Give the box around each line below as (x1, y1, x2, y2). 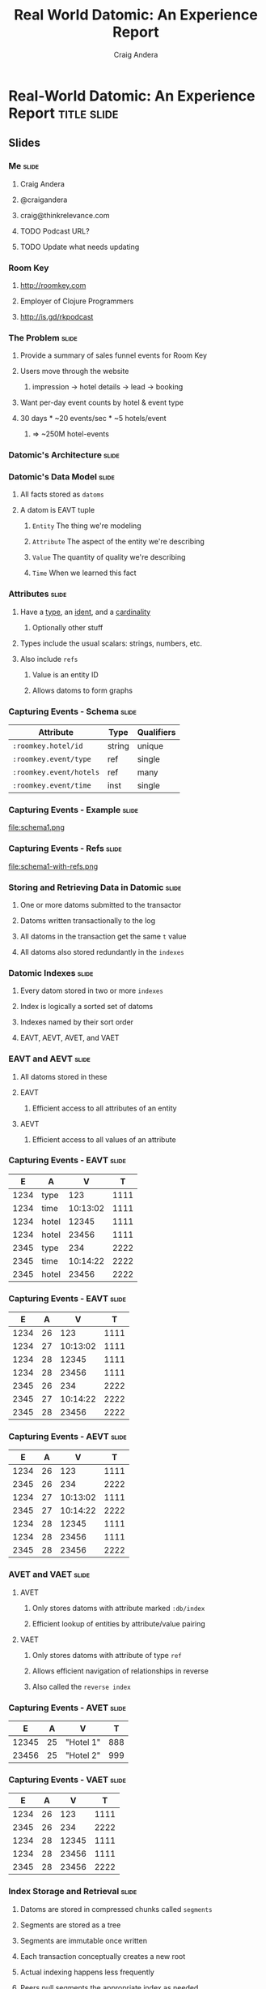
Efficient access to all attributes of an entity (32, 1103, 177, 1113)
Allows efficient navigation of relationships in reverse (32, 1665, 209, 1676)
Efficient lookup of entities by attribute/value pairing (32, 1618, 206, 1628)
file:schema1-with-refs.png (8, 861, 99, 871)
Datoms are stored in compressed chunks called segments (19, 1904, 213, 1914)
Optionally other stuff (32, 622, 103, 632)
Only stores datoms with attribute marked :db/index (32, 1603, 205, 1613)
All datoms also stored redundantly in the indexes (19, 947, 184, 956)
